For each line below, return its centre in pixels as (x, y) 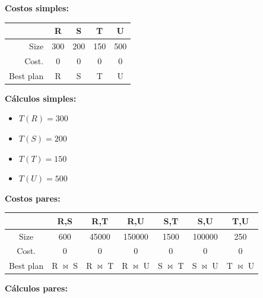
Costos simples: (37, 8)
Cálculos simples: (41, 98)
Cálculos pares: (36, 288)
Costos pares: (33, 198)
